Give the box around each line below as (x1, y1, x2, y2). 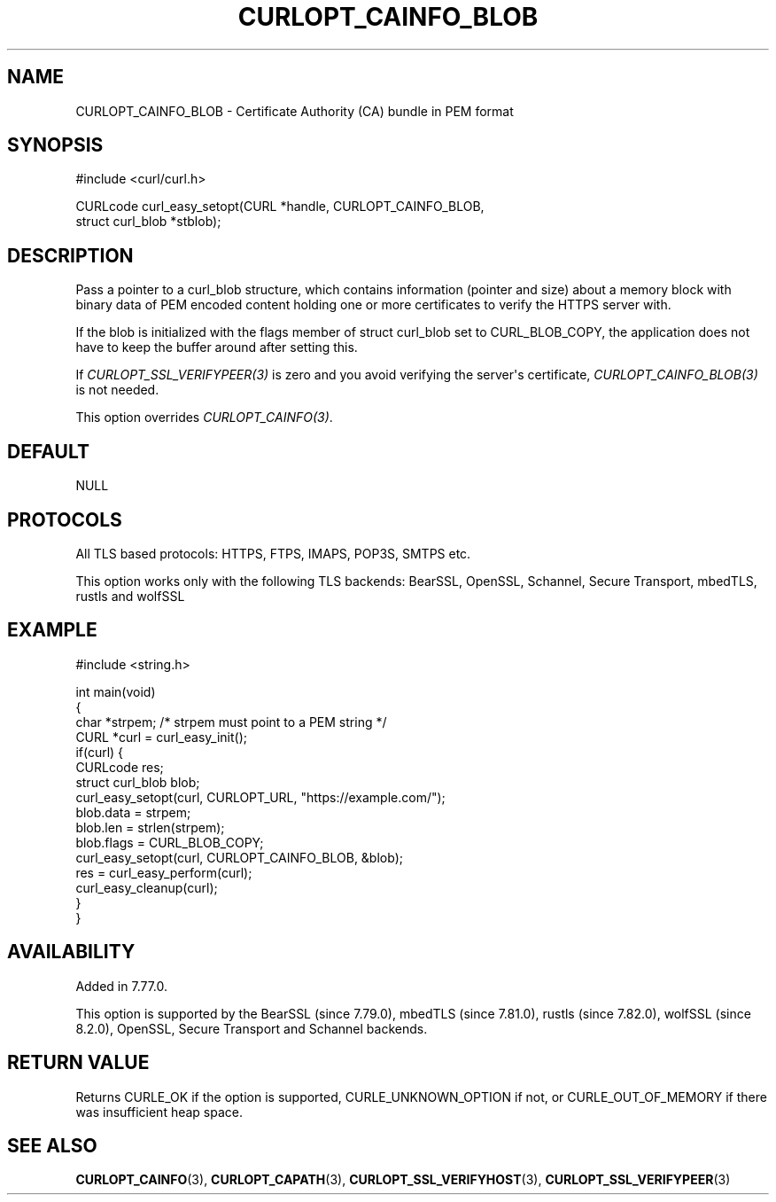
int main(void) (75, 683, 156, 699)
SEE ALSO (7, 1134, 97, 1157)
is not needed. (75, 382, 159, 398)
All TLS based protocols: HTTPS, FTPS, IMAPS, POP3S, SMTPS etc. (75, 545, 471, 561)
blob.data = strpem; (75, 804, 191, 820)
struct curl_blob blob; (75, 774, 200, 790)
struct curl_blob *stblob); (75, 214, 221, 230)
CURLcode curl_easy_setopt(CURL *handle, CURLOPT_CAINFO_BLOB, (75, 199, 485, 215)
